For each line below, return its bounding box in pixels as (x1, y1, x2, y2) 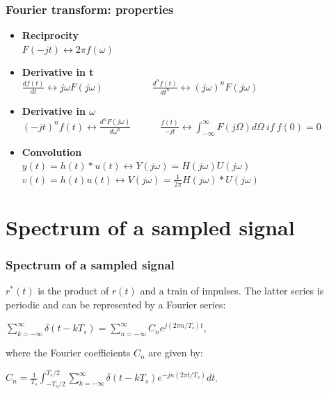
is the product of (38, 283, 109, 298)
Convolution (22, 144, 82, 159)
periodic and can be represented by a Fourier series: (6, 297, 226, 311)
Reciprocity (22, 28, 79, 42)
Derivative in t (22, 65, 94, 79)
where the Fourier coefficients (6, 345, 131, 360)
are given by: (148, 345, 203, 360)
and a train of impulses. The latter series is (140, 283, 324, 298)
